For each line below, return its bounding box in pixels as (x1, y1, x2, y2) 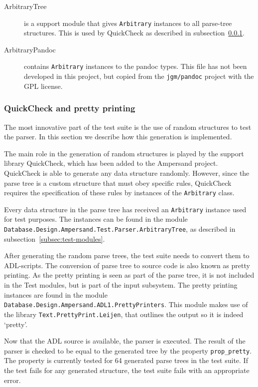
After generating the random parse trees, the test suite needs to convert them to (4, 250, 250, 261)
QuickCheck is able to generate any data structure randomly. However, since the (4, 167, 250, 178)
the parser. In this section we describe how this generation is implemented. (4, 131, 232, 142)
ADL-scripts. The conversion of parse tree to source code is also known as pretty (4, 260, 250, 270)
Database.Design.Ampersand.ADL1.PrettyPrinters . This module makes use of (4, 299, 248, 310)
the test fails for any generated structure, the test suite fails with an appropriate (4, 365, 250, 375)
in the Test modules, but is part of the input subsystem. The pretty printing (4, 280, 238, 290)
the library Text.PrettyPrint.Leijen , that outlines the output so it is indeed (4, 309, 244, 319)
